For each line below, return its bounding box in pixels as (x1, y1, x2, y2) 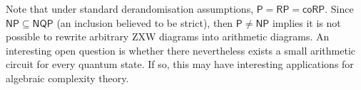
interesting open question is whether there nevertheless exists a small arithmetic (6, 43, 355, 57)
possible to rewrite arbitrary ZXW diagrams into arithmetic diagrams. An (6, 29, 330, 44)
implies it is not (272, 15, 341, 30)
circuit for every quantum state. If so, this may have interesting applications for (6, 57, 354, 72)
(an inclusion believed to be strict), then (56, 15, 233, 30)
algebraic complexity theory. (6, 70, 129, 85)
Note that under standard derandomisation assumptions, (6, 1, 254, 16)
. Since (325, 1, 354, 16)
